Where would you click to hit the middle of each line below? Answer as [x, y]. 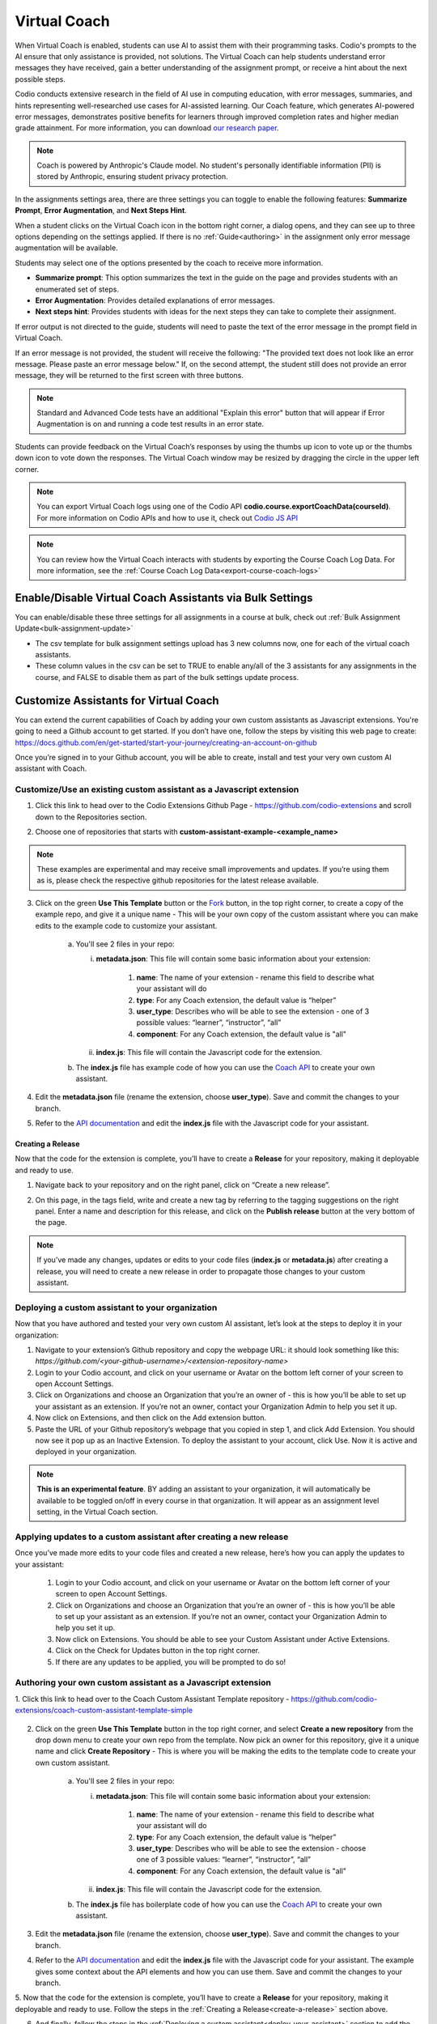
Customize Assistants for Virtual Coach [117, 700]
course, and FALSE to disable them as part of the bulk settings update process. [167, 677]
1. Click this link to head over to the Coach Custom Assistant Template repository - [152, 1699]
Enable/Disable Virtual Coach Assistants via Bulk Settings [164, 598]
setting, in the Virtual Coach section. [98, 1512]
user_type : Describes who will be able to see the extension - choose [251, 1848]
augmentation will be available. [66, 248]
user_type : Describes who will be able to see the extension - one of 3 [253, 1011]
